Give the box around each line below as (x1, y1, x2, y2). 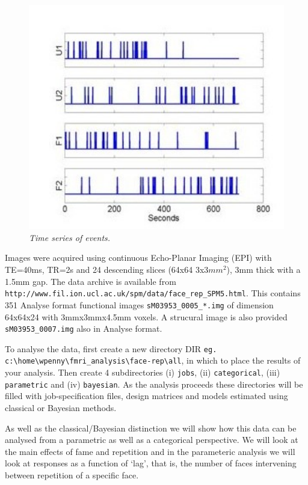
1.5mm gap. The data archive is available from (5, 275, 176, 287)
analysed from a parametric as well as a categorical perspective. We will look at (5, 433, 298, 446)
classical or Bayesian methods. (5, 401, 117, 414)
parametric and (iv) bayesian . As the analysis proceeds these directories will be (5, 377, 303, 390)
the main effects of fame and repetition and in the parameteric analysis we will (5, 445, 295, 457)
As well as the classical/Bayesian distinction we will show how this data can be (5, 421, 297, 434)
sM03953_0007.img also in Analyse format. (5, 322, 162, 335)
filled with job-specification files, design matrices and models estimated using (5, 389, 288, 402)
